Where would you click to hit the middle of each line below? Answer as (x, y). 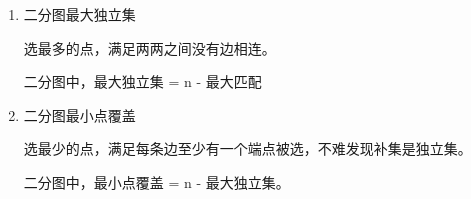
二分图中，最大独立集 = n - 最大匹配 (142, 81)
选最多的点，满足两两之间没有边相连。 (149, 47)
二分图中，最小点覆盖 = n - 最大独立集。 (156, 181)
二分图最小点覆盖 (79, 114)
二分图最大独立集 (79, 14)
